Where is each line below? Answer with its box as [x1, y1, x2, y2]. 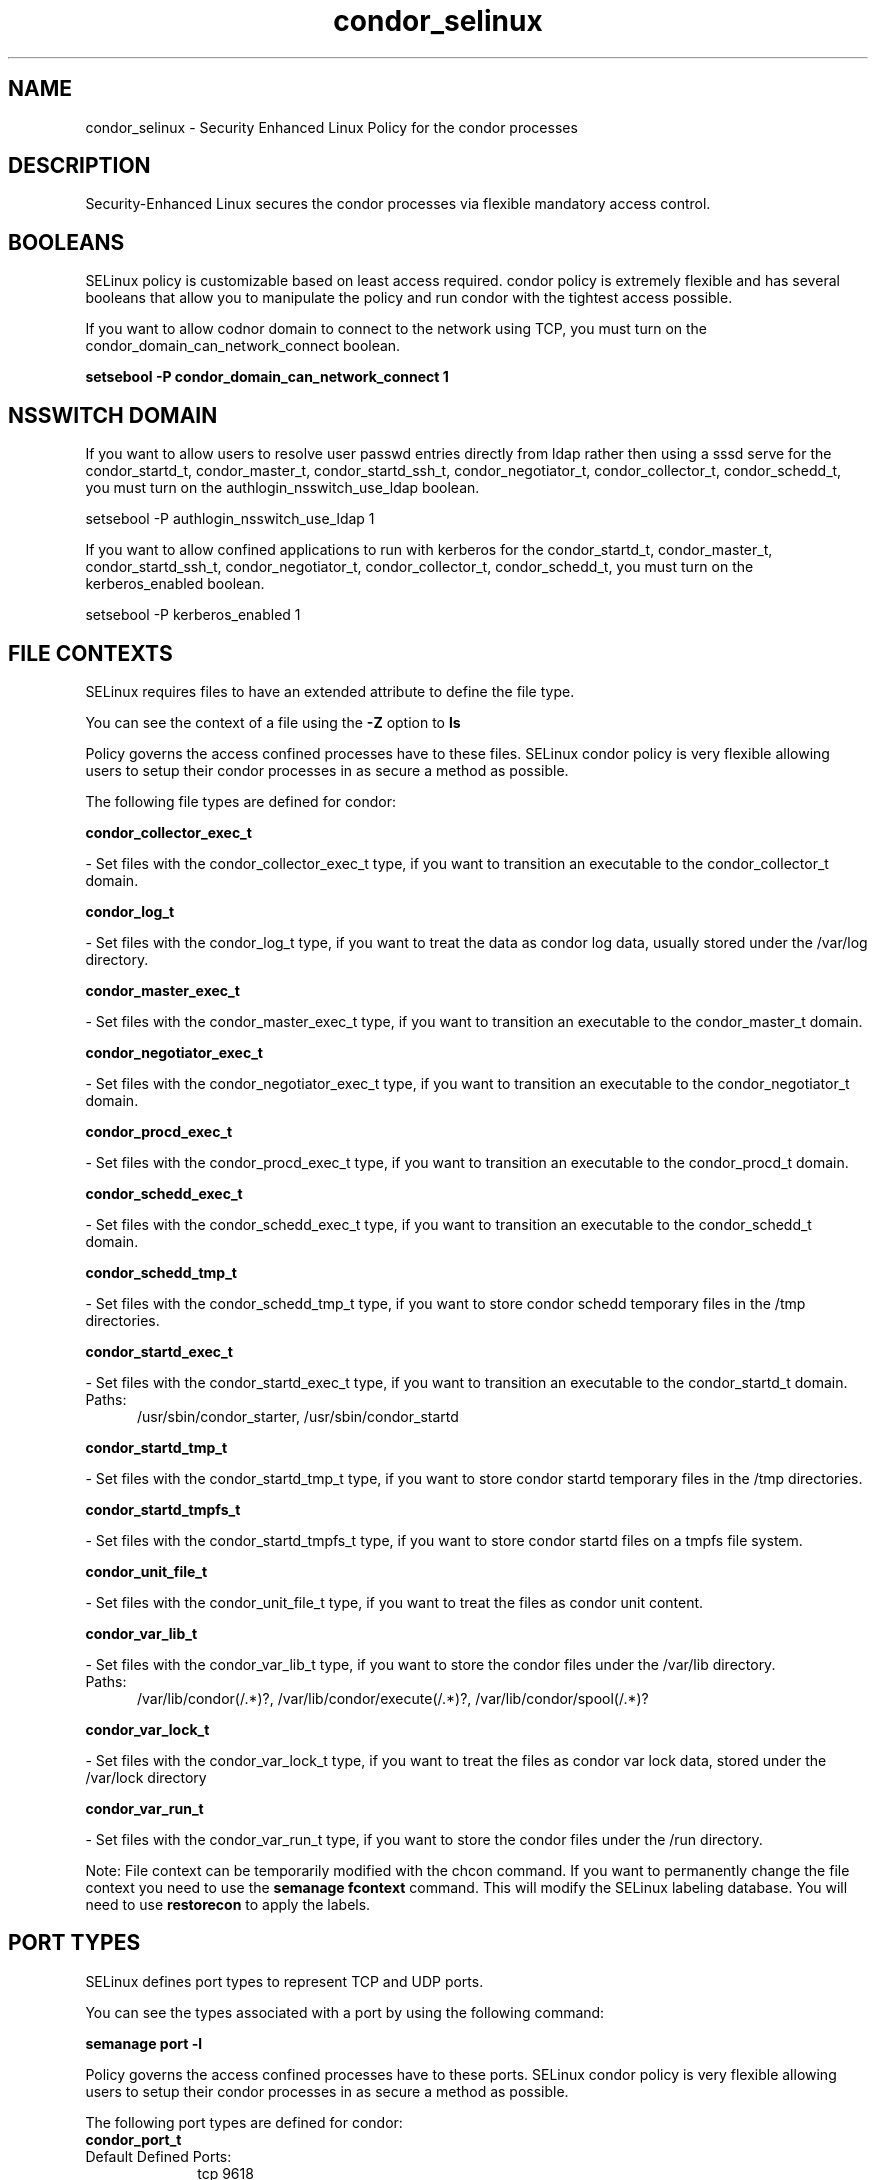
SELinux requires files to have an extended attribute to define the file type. [85, 682, 575, 700]
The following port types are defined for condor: [85, 2113, 403, 2131]
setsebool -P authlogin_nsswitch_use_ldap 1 [85, 510, 375, 528]
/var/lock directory [85, 1768, 207, 1786]
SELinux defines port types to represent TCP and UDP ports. [85, 1972, 484, 1990]
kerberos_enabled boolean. [85, 575, 265, 593]
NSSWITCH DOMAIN [8, 402, 218, 428]
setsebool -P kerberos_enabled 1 [85, 606, 301, 624]
